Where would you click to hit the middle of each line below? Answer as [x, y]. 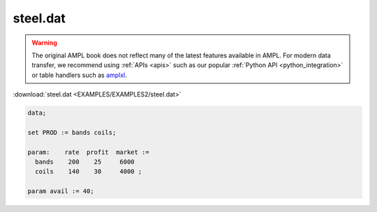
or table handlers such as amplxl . [79, 75]
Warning [44, 43]
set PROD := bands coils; [72, 132]
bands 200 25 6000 [85, 162]
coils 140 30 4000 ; [89, 172]
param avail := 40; [61, 191]
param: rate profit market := [88, 152]
